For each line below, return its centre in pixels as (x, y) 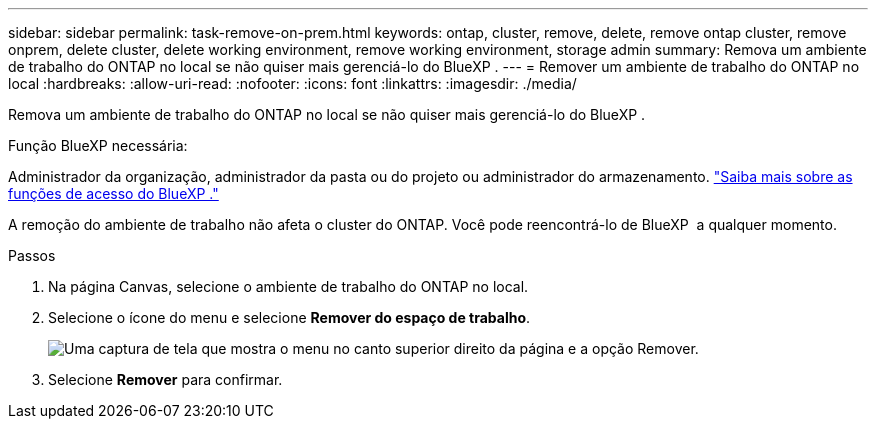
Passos (32, 255)
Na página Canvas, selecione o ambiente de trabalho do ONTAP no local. (288, 286)
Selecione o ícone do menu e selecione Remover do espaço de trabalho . (289, 317)
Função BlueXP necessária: (98, 145)
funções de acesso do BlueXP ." (113, 193)
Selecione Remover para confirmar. (165, 379)
